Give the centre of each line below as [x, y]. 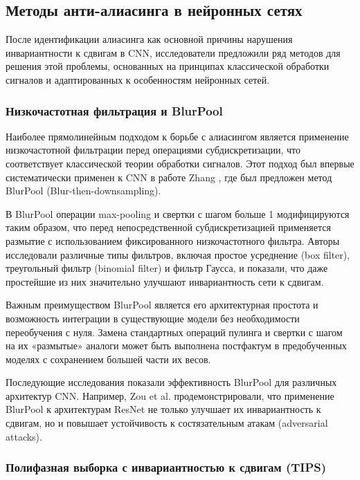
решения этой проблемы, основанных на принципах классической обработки [168, 66]
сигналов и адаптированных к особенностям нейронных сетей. [138, 79]
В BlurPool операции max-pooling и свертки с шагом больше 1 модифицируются [178, 213]
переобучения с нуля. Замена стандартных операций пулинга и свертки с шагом [174, 332]
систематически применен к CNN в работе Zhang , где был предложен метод [169, 177]
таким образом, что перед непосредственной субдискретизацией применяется [168, 227]
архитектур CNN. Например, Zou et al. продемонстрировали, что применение [170, 395]
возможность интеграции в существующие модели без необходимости [153, 318]
